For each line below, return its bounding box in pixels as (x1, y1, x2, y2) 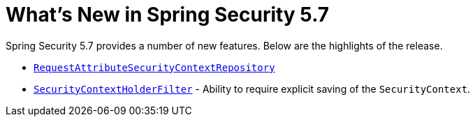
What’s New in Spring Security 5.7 (6, 3, 330, 26)
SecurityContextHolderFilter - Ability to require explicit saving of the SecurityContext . (34, 82, 471, 95)
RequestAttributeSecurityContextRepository (34, 61, 275, 73)
